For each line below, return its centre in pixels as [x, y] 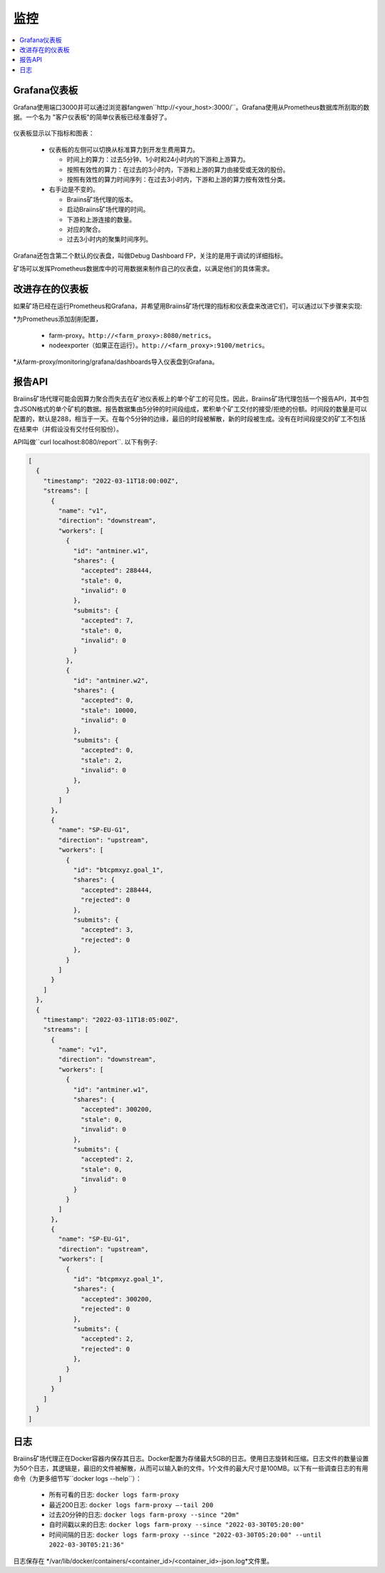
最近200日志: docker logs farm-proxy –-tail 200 [131, 1505]
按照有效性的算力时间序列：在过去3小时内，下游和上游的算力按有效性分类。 [178, 179]
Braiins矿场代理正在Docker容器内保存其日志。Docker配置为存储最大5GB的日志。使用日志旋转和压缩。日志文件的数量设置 [191, 1459]
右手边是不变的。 [74, 190]
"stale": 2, [102, 760]
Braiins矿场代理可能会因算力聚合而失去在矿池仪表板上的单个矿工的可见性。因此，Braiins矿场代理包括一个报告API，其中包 [191, 399]
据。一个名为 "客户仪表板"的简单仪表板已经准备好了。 [92, 117]
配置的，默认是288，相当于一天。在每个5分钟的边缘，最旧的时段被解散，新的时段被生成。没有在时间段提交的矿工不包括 [190, 419]
